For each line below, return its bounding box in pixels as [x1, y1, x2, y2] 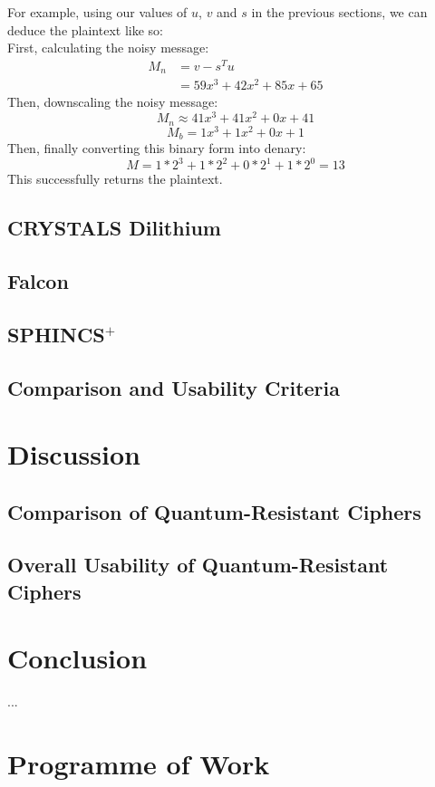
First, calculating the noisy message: [7, 38, 209, 57]
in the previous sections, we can [251, 3, 428, 21]
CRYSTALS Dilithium [7, 214, 221, 242]
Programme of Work [7, 745, 270, 782]
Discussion [7, 436, 140, 473]
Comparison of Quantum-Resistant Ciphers [7, 497, 421, 525]
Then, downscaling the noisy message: [7, 92, 218, 111]
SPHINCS [7, 320, 105, 348]
